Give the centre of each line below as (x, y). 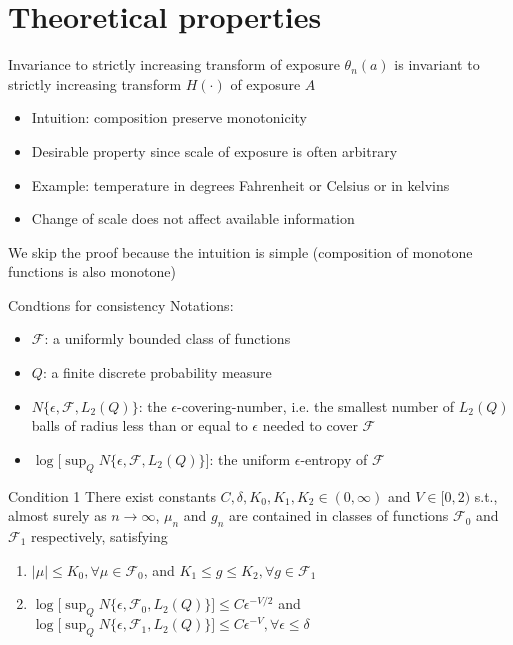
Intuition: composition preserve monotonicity (169, 117)
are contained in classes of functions (339, 515)
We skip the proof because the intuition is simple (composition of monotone (240, 251)
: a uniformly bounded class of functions (167, 338)
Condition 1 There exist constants (112, 495)
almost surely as (57, 515)
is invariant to (437, 64)
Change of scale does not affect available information (193, 218)
